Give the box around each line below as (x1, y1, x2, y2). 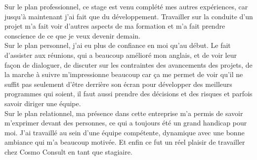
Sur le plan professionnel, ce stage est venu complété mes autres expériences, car (4, 1, 248, 11)
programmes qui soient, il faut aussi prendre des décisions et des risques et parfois (4, 88, 253, 99)
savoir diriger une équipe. (4, 98, 81, 108)
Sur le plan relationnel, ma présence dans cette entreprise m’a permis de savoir (4, 108, 243, 118)
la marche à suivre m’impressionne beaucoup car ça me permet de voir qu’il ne (4, 69, 243, 80)
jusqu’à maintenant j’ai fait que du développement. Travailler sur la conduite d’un (4, 11, 253, 21)
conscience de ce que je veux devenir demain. (4, 30, 141, 40)
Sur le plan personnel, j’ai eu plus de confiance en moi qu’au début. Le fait (4, 40, 231, 50)
